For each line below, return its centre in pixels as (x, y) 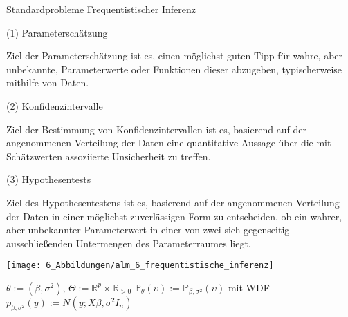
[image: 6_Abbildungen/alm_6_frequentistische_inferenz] (140, 266)
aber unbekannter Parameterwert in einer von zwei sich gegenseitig (148, 230)
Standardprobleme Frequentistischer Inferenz (101, 9)
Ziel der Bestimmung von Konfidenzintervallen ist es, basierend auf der (156, 129)
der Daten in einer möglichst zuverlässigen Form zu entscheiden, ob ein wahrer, (174, 216)
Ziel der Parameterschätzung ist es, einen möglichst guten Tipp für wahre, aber (175, 56)
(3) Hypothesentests (49, 179)
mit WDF (249, 287)
